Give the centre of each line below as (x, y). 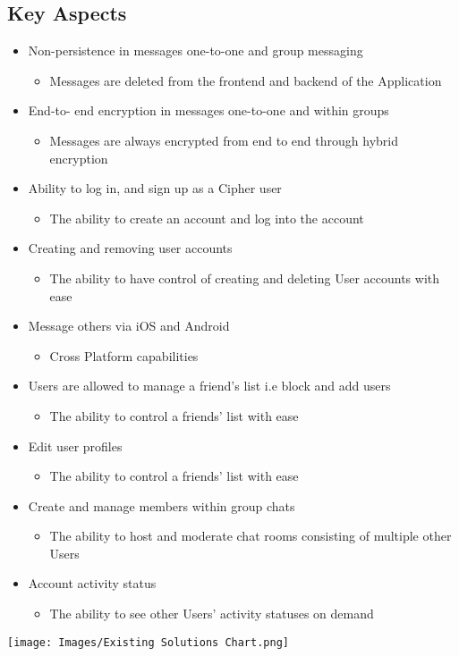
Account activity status (92, 583)
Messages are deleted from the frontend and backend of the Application (246, 80)
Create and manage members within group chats (161, 505)
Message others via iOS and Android (129, 326)
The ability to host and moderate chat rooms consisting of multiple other (251, 536)
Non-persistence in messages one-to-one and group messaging (195, 50)
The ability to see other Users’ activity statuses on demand (212, 614)
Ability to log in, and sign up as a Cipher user (155, 188)
